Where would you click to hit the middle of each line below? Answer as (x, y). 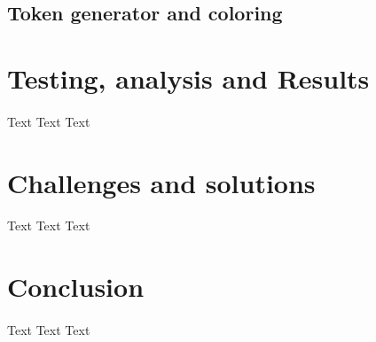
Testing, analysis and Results (188, 78)
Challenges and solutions (161, 182)
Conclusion (76, 287)
